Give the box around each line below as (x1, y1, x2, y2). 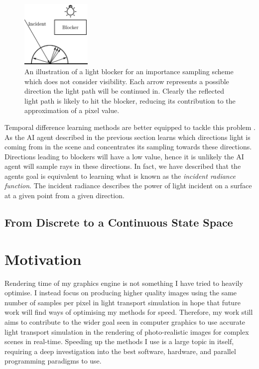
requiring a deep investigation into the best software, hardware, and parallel (4, 346, 236, 356)
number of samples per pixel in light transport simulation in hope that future (4, 297, 241, 307)
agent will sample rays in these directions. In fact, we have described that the (4, 161, 241, 171)
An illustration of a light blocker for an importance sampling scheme (24, 66, 234, 76)
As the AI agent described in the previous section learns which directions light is (4, 131, 251, 142)
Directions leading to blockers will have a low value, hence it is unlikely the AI (4, 151, 244, 161)
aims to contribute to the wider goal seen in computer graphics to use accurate (4, 316, 246, 327)
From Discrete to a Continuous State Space (4, 215, 233, 230)
